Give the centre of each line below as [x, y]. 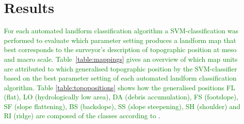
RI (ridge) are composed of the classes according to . [82, 116]
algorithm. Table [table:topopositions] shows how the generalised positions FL [120, 87]
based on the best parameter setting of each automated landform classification [120, 78]
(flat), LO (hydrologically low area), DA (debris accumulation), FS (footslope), [121, 97]
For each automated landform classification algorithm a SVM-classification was [121, 31]
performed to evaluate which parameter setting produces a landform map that [120, 40]
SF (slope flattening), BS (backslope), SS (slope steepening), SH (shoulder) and [122, 106]
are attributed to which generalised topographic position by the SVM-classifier [121, 68]
